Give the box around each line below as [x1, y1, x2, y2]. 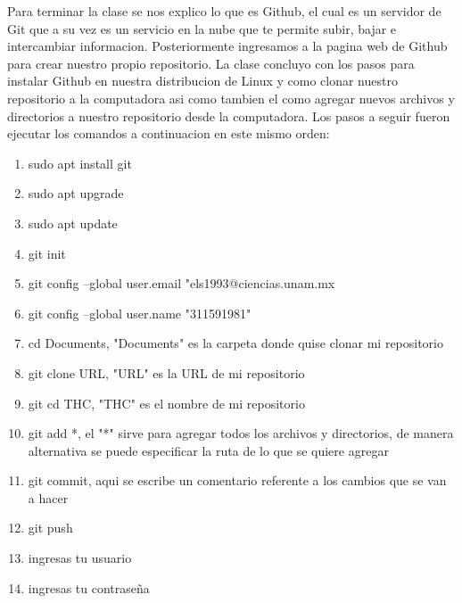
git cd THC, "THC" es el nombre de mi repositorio [28, 393, 305, 412]
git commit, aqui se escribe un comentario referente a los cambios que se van [28, 471, 447, 490]
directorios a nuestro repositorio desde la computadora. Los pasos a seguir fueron [7, 106, 450, 125]
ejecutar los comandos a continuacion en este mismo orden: [7, 124, 330, 143]
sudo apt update [28, 213, 118, 232]
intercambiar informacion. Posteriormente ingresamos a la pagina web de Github [7, 37, 448, 55]
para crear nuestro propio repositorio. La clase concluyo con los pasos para [7, 54, 415, 72]
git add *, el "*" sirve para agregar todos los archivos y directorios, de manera [28, 424, 454, 442]
